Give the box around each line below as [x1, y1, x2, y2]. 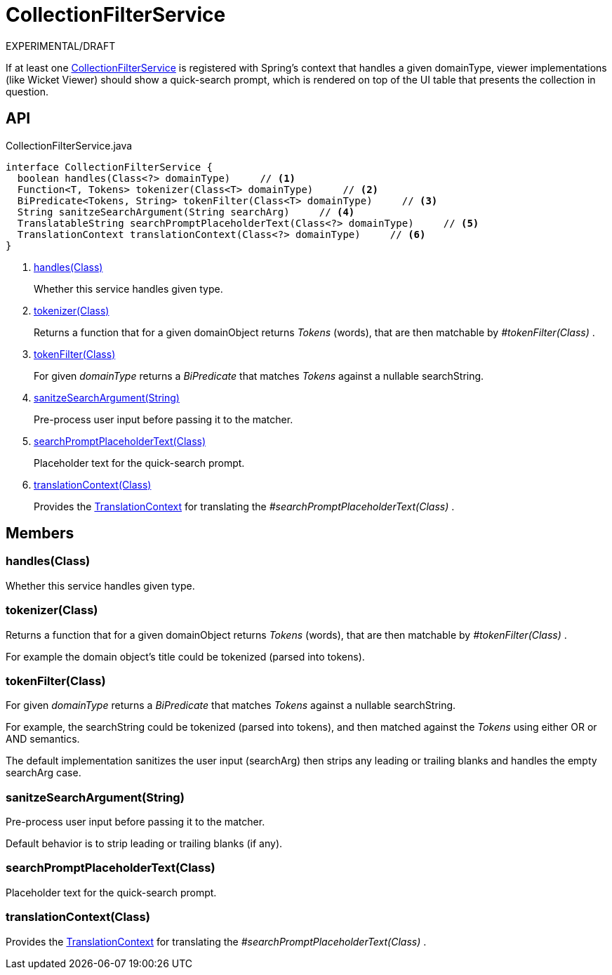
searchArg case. [6, 767, 81, 779]
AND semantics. [6, 733, 80, 745]
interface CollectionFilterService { [6, 161, 213, 173]
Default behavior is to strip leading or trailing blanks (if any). [6, 837, 283, 850]
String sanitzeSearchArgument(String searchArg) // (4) [17, 206, 355, 218]
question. [6, 85, 49, 98]
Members [6, 524, 74, 543]
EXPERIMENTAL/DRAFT [6, 39, 116, 52]
